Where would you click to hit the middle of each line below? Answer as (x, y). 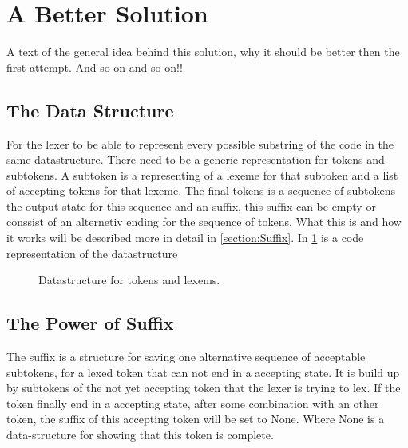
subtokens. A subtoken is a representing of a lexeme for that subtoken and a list (202, 174)
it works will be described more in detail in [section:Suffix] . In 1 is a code (185, 238)
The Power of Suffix (90, 323)
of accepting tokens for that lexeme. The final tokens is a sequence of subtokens (201, 190)
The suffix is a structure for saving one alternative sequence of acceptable (186, 357)
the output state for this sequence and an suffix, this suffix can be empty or (191, 206)
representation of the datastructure (92, 253)
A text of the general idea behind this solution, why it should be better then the (203, 52)
